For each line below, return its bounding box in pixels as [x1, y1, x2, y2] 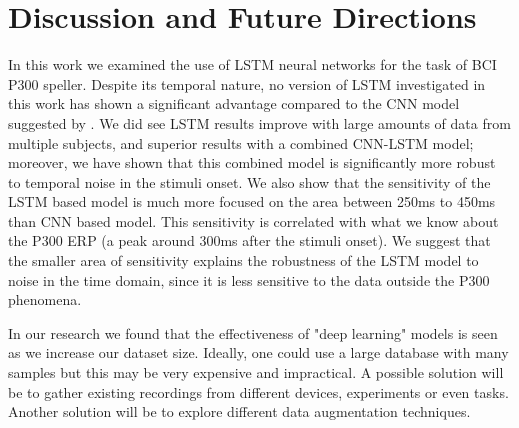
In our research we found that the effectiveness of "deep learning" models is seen [8, 322, 498, 343]
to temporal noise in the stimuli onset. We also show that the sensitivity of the [8, 171, 491, 192]
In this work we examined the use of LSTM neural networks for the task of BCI [8, 54, 497, 75]
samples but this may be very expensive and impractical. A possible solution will [8, 362, 504, 383]
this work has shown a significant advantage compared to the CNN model [8, 93, 460, 114]
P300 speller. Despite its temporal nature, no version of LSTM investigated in [8, 73, 486, 94]
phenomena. [8, 289, 82, 310]
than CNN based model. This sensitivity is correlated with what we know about [8, 210, 499, 231]
